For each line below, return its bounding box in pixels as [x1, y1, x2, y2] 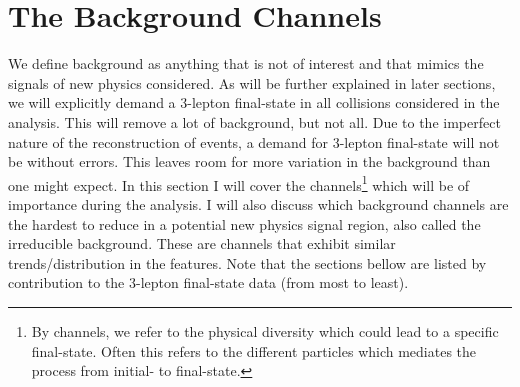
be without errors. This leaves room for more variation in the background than [8, 151, 491, 172]
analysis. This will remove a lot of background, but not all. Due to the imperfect [8, 111, 501, 132]
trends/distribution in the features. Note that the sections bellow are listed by [8, 252, 487, 273]
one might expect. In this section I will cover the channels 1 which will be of [8, 171, 470, 195]
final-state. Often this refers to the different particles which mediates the [31, 340, 477, 361]
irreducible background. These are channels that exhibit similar [8, 233, 396, 254]
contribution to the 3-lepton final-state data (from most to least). [8, 272, 409, 293]
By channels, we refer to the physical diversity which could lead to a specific [31, 320, 499, 341]
